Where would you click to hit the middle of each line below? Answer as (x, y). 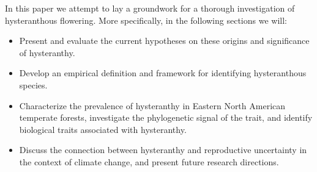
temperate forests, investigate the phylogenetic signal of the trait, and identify (166, 117)
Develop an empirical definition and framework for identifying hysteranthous (163, 73)
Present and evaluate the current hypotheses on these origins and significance (164, 41)
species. (33, 84)
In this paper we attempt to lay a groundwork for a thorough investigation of (150, 8)
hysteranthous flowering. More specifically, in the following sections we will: (146, 20)
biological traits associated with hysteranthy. (103, 129)
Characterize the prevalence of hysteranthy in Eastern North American (152, 105)
